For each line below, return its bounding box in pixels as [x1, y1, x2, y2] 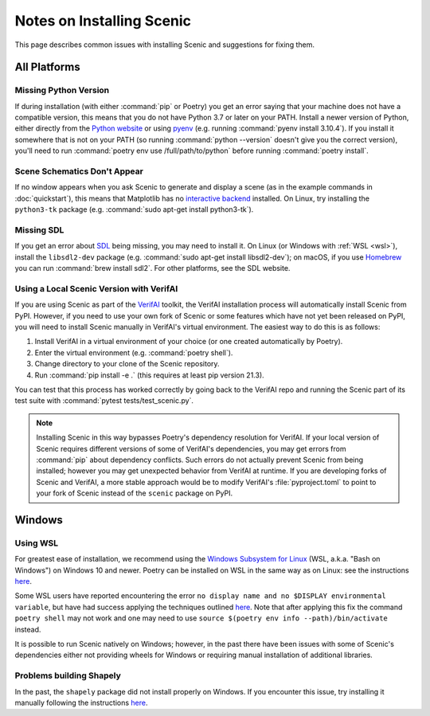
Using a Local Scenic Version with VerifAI [14, 283, 178, 294]
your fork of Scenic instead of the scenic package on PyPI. [36, 488, 233, 498]
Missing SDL [14, 224, 64, 235]
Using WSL [14, 538, 59, 549]
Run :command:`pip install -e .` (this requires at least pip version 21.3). [34, 370, 264, 380]
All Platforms [14, 61, 80, 74]
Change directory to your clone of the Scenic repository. [34, 359, 220, 369]
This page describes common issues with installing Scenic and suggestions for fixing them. [14, 40, 315, 49]
